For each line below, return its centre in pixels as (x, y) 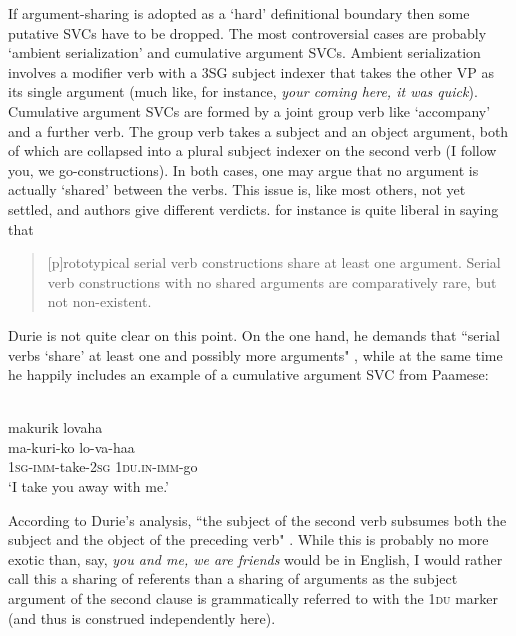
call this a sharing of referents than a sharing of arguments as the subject (233, 578)
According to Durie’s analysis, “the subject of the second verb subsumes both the (257, 519)
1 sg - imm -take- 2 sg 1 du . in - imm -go (103, 466)
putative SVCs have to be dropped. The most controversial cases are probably (247, 32)
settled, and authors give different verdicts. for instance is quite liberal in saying (253, 208)
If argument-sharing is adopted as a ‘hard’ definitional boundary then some (239, 13)
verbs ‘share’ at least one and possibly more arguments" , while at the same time (255, 354)
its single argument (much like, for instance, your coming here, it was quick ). (243, 91)
